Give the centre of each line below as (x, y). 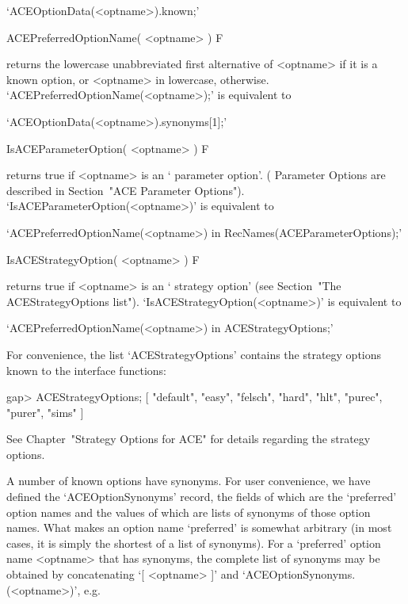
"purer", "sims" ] (45, 412)
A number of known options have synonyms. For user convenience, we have (189, 481)
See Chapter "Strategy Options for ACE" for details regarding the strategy (189, 439)
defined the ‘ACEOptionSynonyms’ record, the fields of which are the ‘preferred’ (202, 497)
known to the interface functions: (86, 370)
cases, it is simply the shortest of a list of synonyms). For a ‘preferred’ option (194, 543)
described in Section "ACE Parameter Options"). (126, 190)
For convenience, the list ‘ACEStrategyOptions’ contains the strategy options (194, 354)
